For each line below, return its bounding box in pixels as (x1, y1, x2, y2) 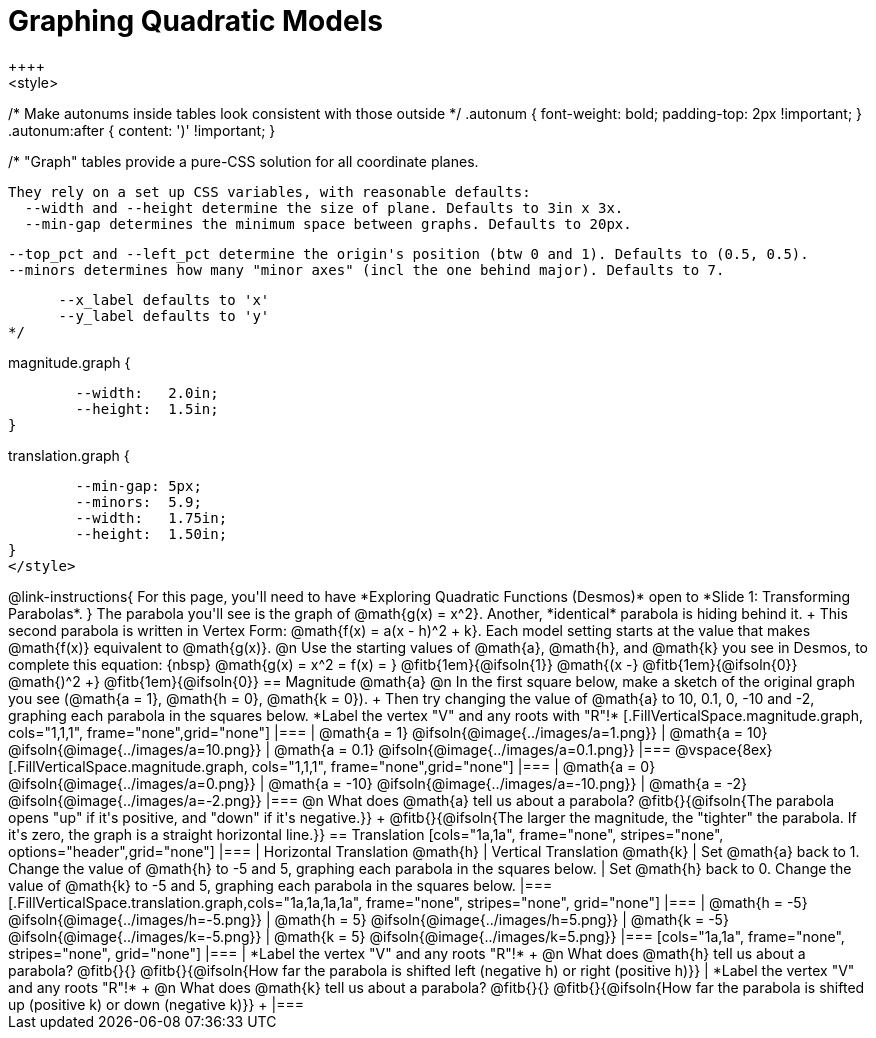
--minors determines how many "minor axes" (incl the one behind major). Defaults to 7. (8, 261, 725, 278)
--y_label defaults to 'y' (58, 307, 270, 324)
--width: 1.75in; (75, 509, 228, 526)
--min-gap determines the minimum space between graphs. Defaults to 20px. (24, 215, 632, 232)
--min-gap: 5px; (75, 477, 202, 494)
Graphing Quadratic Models (8, 4, 383, 38)
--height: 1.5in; (75, 400, 219, 417)
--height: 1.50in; (75, 525, 228, 542)
